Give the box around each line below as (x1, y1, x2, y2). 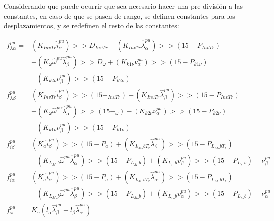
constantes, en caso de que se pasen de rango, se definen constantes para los (4, 10, 235, 21)
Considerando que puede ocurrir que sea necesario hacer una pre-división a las (4, 1, 243, 11)
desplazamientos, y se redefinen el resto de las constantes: (4, 20, 179, 31)
